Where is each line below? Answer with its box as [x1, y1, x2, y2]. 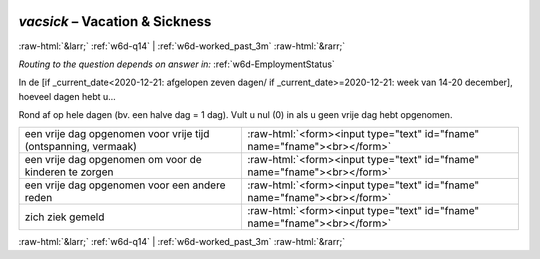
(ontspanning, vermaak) [24, 140, 137, 154]
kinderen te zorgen [24, 165, 114, 179]
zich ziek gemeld [24, 210, 105, 224]
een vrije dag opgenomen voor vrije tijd [24, 127, 210, 141]
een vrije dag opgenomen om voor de [24, 153, 202, 167]
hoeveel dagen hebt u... [18, 90, 117, 102]
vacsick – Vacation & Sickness [18, 13, 212, 30]
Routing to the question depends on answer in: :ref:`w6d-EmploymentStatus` [18, 58, 335, 70]
